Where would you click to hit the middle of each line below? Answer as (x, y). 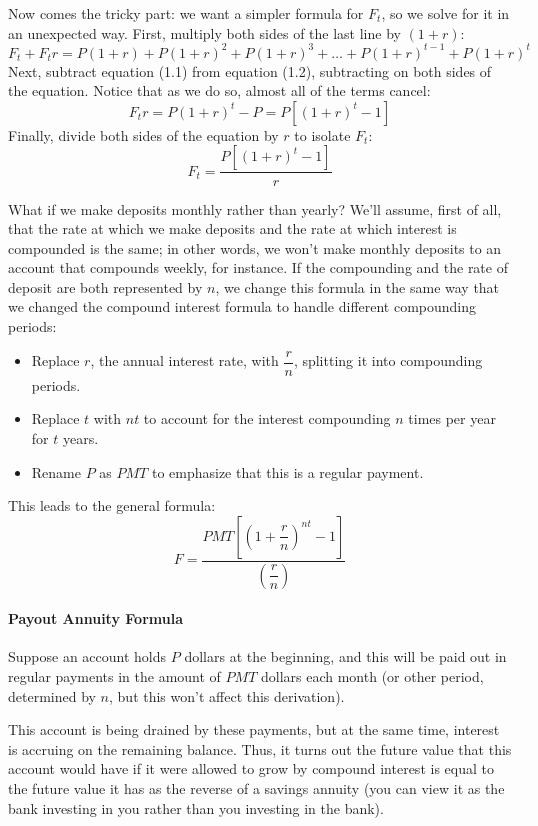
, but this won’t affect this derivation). (227, 695)
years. (80, 437)
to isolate (322, 134)
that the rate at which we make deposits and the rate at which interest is (232, 228)
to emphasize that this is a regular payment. (287, 471)
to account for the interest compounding (267, 418)
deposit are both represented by (105, 286)
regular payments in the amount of (114, 675)
